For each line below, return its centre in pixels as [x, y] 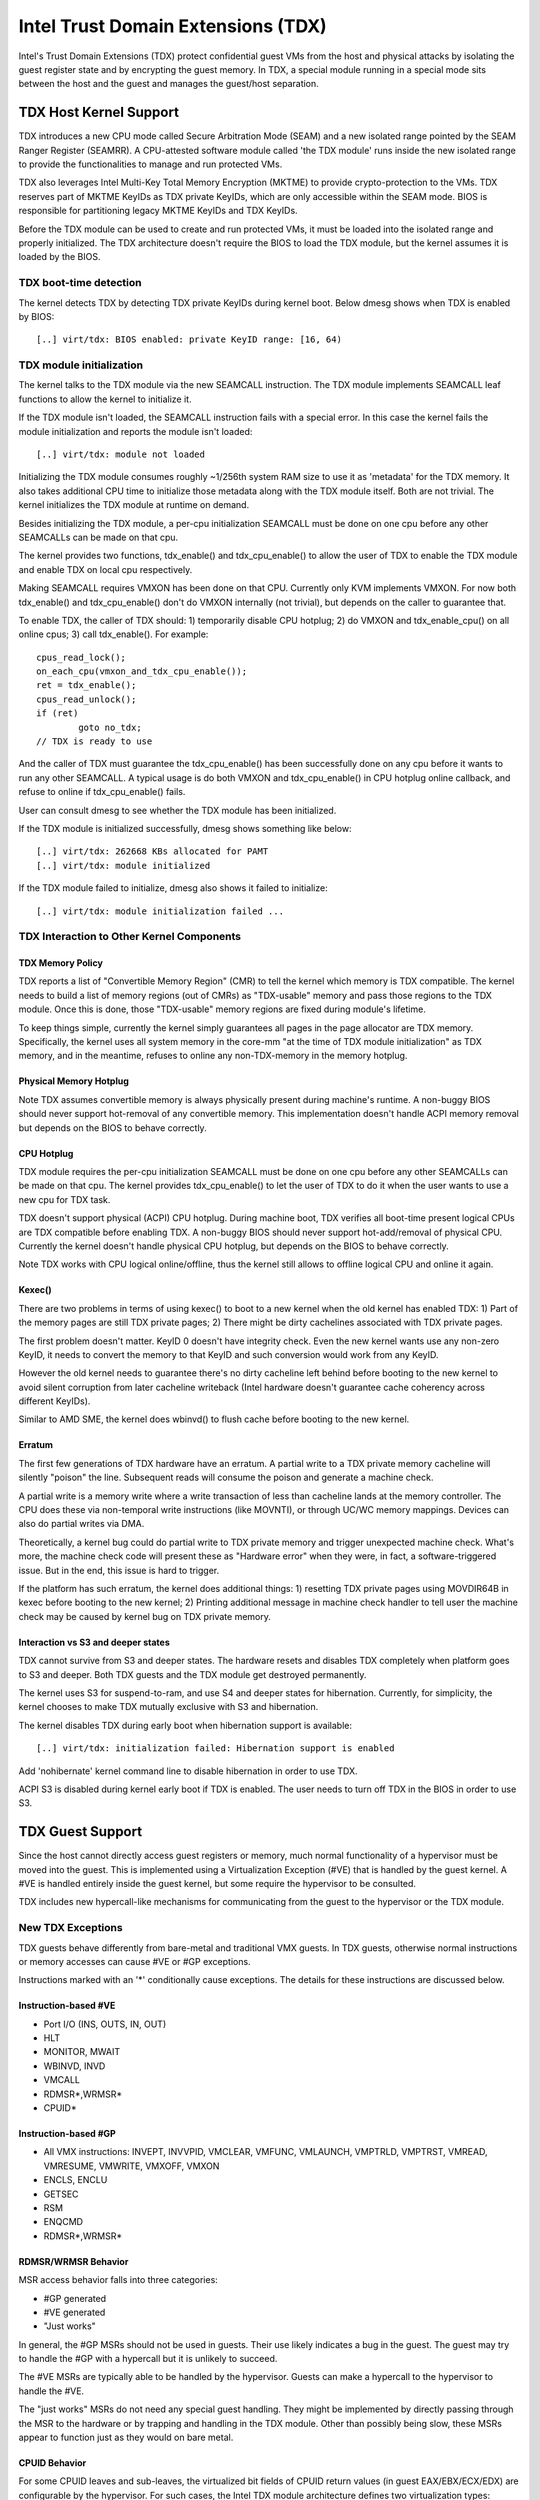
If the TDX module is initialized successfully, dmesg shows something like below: [185, 828]
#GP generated [75, 2298]
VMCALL [61, 2080]
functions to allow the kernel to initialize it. [105, 399]
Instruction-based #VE [67, 2006]
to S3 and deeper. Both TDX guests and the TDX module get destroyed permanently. [192, 1674]
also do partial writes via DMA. [81, 1524]
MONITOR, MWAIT [82, 2052]
